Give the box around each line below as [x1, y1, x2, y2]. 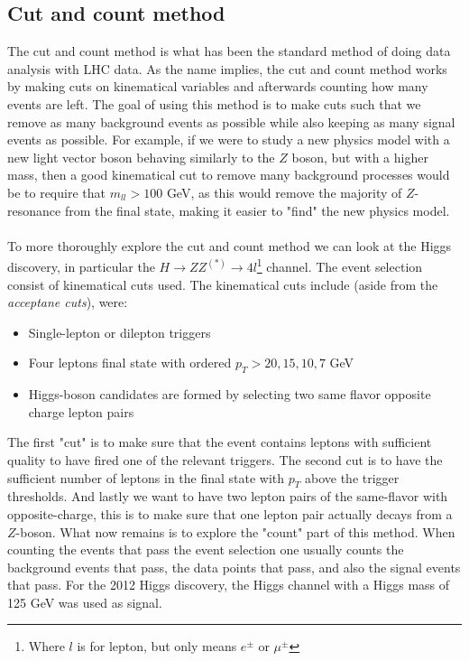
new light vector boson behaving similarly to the [7, 147, 275, 166]
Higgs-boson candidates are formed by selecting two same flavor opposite [28, 385, 431, 404]
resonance [7, 200, 61, 219]
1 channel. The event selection [256, 255, 423, 275]
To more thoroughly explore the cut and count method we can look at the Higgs [7, 236, 452, 255]
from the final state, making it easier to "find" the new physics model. [64, 200, 450, 219]
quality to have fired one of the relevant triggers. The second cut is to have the [7, 450, 443, 469]
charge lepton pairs [28, 402, 134, 421]
